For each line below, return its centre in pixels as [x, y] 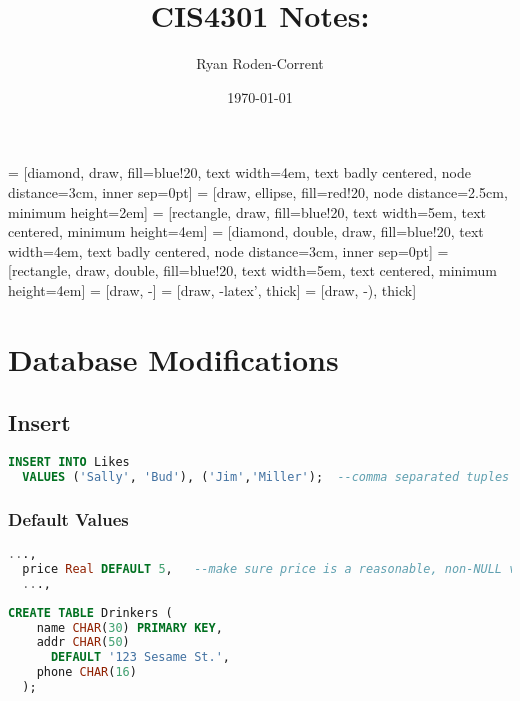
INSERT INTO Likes [69, 462]
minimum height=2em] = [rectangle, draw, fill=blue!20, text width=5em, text [247, 211]
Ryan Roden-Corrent [260, 63]
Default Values [68, 518]
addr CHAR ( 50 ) [83, 642]
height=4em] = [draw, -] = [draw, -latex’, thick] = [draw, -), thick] [212, 289]
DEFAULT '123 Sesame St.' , [140, 657]
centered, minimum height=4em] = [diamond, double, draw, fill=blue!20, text [246, 231]
